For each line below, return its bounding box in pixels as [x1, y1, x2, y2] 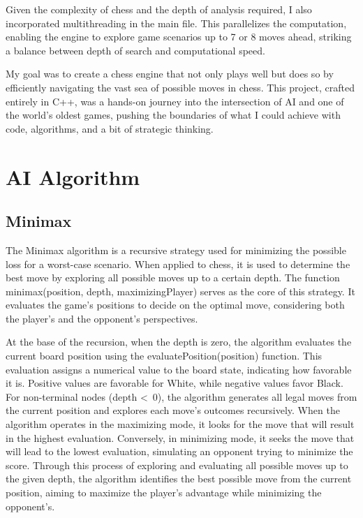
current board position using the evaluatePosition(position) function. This [6, 348, 323, 363]
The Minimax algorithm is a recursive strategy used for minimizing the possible [6, 242, 346, 257]
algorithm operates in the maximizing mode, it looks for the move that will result [6, 417, 355, 431]
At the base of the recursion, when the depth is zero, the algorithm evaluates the [6, 334, 352, 349]
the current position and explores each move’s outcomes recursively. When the [6, 403, 340, 417]
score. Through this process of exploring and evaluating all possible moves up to [6, 457, 348, 472]
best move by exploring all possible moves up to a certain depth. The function [6, 270, 340, 285]
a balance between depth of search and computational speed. [6, 43, 265, 57]
